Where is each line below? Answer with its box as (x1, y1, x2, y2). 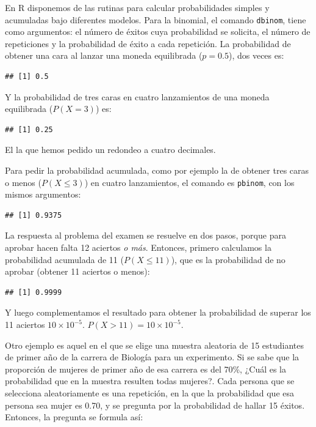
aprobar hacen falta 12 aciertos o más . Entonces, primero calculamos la (5, 241, 271, 254)
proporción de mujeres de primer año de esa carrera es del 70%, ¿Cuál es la (5, 362, 287, 375)
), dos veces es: (228, 49, 284, 62)
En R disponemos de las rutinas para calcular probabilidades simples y (5, 1, 270, 13)
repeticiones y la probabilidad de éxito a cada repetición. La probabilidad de (5, 37, 291, 50)
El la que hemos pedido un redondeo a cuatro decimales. (5, 143, 216, 156)
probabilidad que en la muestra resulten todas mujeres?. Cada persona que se (5, 374, 295, 387)
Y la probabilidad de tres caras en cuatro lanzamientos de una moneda (5, 90, 270, 103)
